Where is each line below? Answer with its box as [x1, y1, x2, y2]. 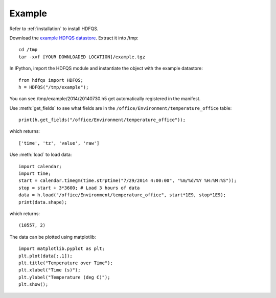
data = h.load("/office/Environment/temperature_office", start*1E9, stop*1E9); [18, 192, 226, 198]
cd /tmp [18, 47, 38, 53]
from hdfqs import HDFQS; [18, 77, 84, 83]
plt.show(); [18, 282, 49, 287]
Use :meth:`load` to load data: [9, 151, 72, 158]
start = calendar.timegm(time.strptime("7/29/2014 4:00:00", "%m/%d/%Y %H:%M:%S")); [18, 178, 237, 184]
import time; [18, 171, 51, 176]
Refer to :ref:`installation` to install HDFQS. [9, 26, 99, 32]
